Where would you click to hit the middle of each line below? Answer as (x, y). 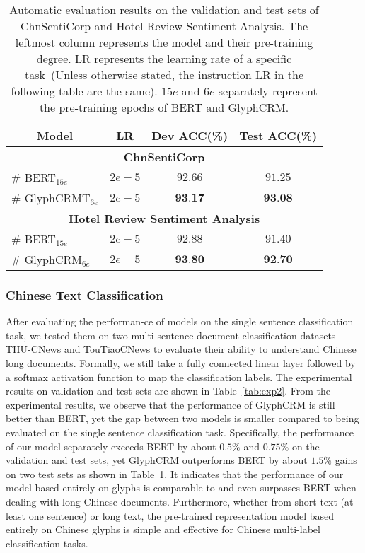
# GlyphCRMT (51, 198)
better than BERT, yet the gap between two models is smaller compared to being (182, 418)
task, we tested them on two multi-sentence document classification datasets (171, 335)
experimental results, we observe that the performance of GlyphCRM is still (170, 404)
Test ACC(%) (278, 135)
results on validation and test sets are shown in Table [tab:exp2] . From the (168, 391)
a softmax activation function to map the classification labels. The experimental (179, 377)
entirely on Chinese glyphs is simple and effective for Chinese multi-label (163, 529)
